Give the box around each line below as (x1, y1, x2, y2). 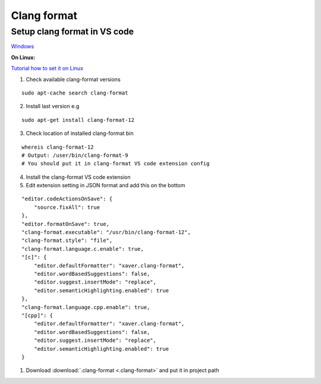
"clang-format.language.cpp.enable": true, (21, 304, 150, 310)
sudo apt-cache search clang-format (21, 89, 128, 96)
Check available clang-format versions (26, 75, 121, 83)
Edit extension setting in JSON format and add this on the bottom (26, 182, 185, 189)
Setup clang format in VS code (11, 26, 134, 37)
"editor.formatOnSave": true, (21, 221, 110, 227)
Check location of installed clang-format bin (26, 130, 134, 137)
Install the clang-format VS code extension (26, 173, 131, 181)
